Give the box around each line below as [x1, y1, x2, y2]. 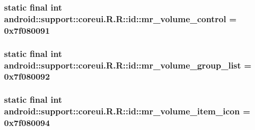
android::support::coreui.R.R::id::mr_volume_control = [4, 12, 237, 25]
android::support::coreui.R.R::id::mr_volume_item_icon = [4, 105, 250, 117]
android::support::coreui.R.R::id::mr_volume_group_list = [4, 58, 251, 71]
